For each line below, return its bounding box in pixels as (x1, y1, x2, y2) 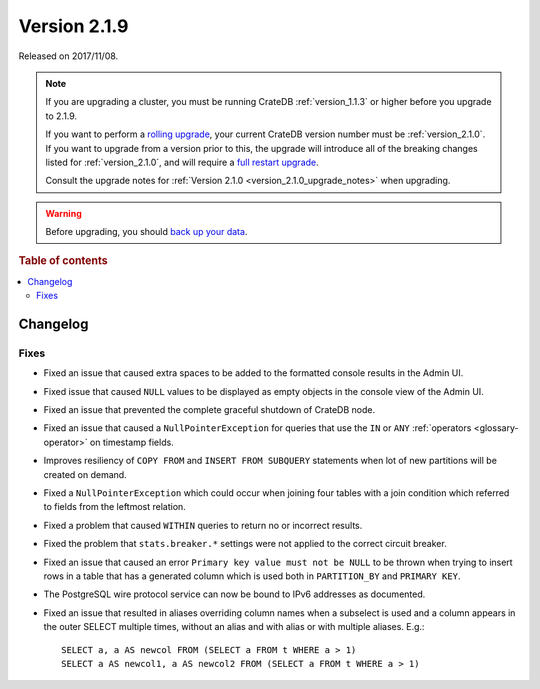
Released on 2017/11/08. (18, 50, 119, 62)
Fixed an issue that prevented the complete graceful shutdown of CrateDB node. (43, 404, 375, 416)
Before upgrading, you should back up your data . (45, 226, 248, 238)
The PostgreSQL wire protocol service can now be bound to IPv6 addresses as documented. (43, 588, 426, 600)
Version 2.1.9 (18, 15, 129, 37)
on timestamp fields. (90, 436, 174, 448)
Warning (45, 207, 82, 219)
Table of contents (18, 254, 109, 268)
